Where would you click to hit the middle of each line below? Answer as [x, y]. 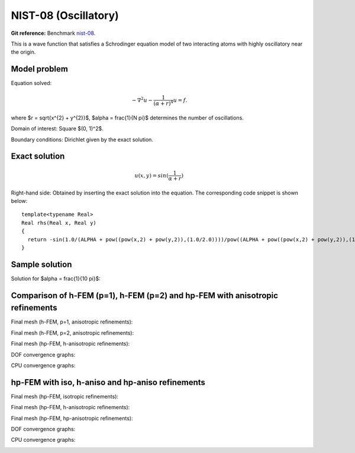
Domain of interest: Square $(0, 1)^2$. [57, 129]
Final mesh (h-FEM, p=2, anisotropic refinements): [72, 333]
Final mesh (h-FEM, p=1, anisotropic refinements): [72, 322]
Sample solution [41, 264]
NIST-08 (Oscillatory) [65, 15]
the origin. [23, 52]
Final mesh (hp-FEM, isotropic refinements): [64, 396]
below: [19, 201]
